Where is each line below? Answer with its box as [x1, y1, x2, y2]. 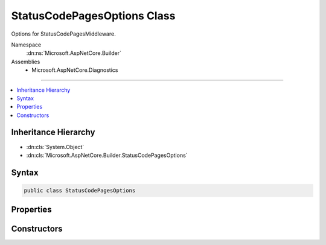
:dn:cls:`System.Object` [26, 143, 85, 150]
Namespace [11, 41, 42, 48]
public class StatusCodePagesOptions [24, 187, 136, 194]
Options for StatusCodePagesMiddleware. [11, 30, 116, 37]
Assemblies [11, 58, 40, 65]
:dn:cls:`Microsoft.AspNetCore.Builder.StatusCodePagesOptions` [26, 151, 188, 159]
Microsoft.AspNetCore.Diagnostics [31, 66, 118, 74]
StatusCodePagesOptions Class [11, 9, 176, 22]
